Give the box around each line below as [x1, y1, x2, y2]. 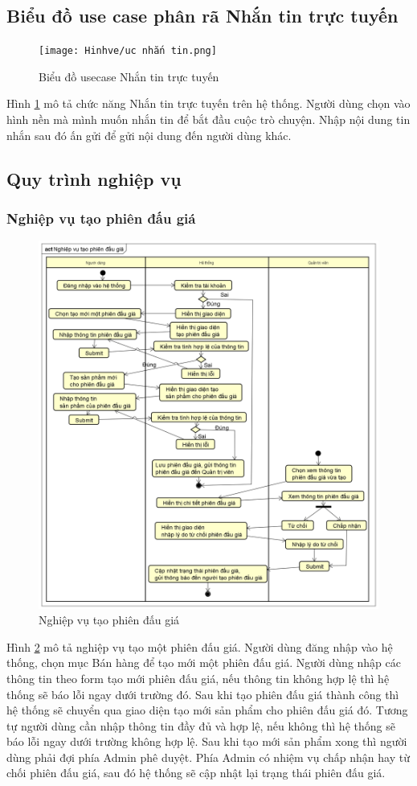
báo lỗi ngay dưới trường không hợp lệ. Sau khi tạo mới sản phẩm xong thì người [6, 733, 407, 750]
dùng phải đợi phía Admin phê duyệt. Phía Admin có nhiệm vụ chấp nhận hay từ [6, 748, 410, 765]
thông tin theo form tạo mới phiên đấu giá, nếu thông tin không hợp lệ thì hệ [6, 669, 390, 686]
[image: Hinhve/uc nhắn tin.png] [39, 45, 217, 57]
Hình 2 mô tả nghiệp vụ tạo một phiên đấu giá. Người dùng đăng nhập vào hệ [6, 638, 393, 655]
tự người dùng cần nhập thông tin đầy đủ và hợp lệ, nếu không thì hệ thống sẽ [6, 717, 395, 734]
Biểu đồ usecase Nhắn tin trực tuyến [39, 68, 219, 84]
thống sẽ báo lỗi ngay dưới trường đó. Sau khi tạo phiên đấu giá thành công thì [6, 685, 399, 702]
